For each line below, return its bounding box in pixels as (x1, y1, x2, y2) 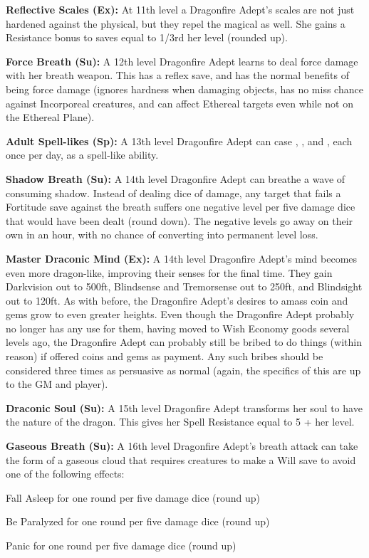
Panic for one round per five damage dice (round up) (6, 538, 237, 552)
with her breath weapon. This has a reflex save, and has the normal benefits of (6, 68, 349, 83)
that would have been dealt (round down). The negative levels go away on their (6, 213, 353, 228)
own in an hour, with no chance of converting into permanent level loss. (6, 227, 318, 242)
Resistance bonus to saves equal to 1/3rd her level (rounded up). (6, 30, 288, 45)
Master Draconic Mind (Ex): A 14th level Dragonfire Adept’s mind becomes (6, 251, 358, 265)
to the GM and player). (6, 377, 108, 391)
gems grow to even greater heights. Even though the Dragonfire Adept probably (6, 307, 355, 322)
